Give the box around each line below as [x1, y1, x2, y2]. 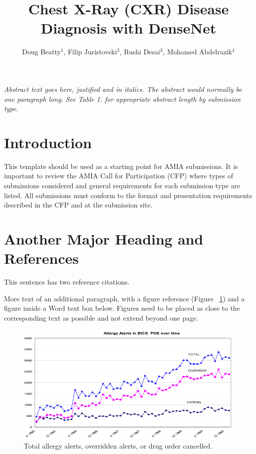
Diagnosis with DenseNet [41, 18, 216, 38]
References [4, 248, 79, 268]
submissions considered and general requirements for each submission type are [4, 180, 241, 190]
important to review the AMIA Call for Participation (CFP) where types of [4, 170, 233, 181]
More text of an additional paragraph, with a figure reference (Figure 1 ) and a [4, 293, 245, 303]
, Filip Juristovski [63, 46, 117, 57]
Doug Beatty [22, 46, 61, 57]
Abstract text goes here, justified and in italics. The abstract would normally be [4, 83, 242, 94]
